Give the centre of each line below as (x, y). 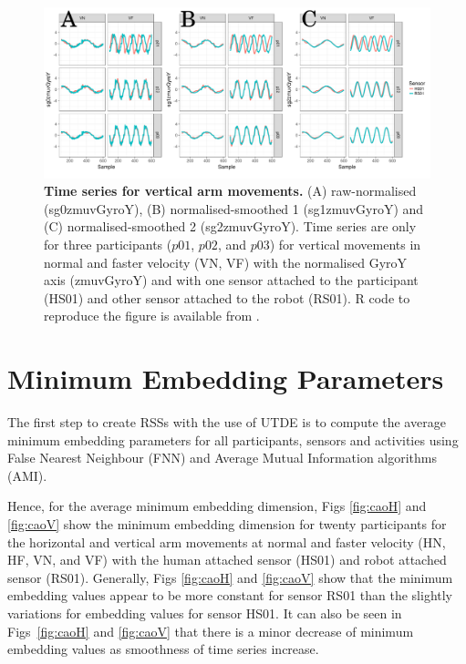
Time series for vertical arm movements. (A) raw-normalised (230, 191)
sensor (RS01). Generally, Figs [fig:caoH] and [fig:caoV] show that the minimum (230, 577)
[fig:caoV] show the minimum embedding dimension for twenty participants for (227, 524)
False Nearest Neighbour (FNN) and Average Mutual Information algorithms (223, 458)
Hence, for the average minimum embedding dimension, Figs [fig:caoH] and (217, 506)
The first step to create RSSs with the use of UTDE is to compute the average (227, 422)
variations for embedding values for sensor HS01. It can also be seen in (205, 613)
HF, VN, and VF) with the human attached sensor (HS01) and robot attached (227, 560)
